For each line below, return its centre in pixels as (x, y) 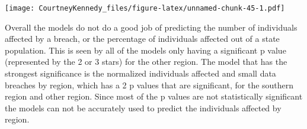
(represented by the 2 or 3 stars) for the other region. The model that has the (146, 62)
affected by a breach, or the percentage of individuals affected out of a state (142, 39)
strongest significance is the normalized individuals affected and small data (140, 73)
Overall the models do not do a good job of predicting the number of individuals (151, 27)
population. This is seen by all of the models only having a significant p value (145, 50)
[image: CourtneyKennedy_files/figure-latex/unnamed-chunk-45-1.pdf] (145, 8)
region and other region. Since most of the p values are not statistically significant (154, 96)
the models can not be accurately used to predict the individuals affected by (143, 107)
